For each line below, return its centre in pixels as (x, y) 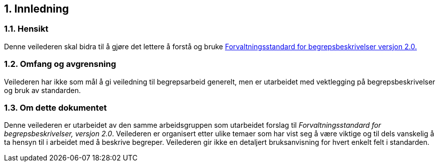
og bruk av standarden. (42, 90)
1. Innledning (36, 9)
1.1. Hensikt (26, 29)
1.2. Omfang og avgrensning (60, 64)
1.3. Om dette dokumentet (56, 107)
